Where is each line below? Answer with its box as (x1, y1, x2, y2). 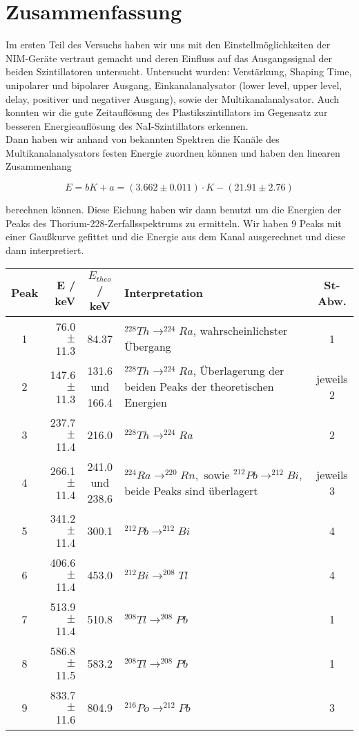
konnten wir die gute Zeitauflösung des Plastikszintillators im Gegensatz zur (6, 105, 328, 119)
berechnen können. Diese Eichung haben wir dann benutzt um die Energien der (6, 202, 342, 217)
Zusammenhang (6, 159, 72, 173)
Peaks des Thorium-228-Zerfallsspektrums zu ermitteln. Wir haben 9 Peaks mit (6, 215, 342, 230)
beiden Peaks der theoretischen (124, 378, 274, 395)
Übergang (124, 338, 171, 355)
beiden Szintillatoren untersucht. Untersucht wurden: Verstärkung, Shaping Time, (6, 64, 352, 79)
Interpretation (124, 284, 204, 301)
